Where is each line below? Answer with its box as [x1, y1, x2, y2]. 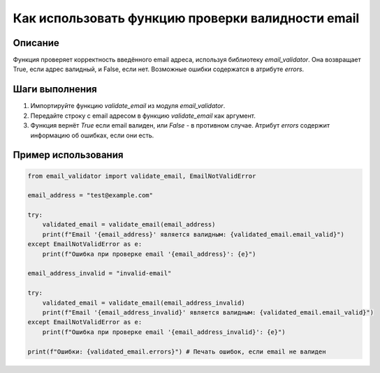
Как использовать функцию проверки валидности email [13, 10, 360, 26]
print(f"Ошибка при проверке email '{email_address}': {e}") [42, 250, 256, 258]
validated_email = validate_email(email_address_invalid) [42, 298, 245, 307]
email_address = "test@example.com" [27, 192, 154, 199]
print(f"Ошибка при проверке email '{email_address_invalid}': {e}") [42, 328, 286, 336]
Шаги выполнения [13, 84, 97, 96]
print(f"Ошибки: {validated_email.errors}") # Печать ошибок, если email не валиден [27, 347, 326, 356]
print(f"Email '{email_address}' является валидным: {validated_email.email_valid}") [42, 230, 345, 238]
